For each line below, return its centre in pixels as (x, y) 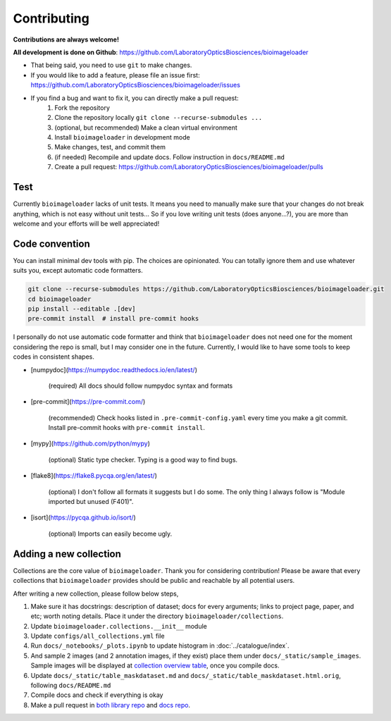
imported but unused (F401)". (91, 502)
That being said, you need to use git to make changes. (111, 65)
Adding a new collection (67, 554)
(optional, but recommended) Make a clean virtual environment (146, 128)
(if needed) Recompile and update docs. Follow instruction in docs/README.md (170, 157)
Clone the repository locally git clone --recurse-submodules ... (159, 118)
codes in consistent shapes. (54, 357)
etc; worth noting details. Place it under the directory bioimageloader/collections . (157, 616)
